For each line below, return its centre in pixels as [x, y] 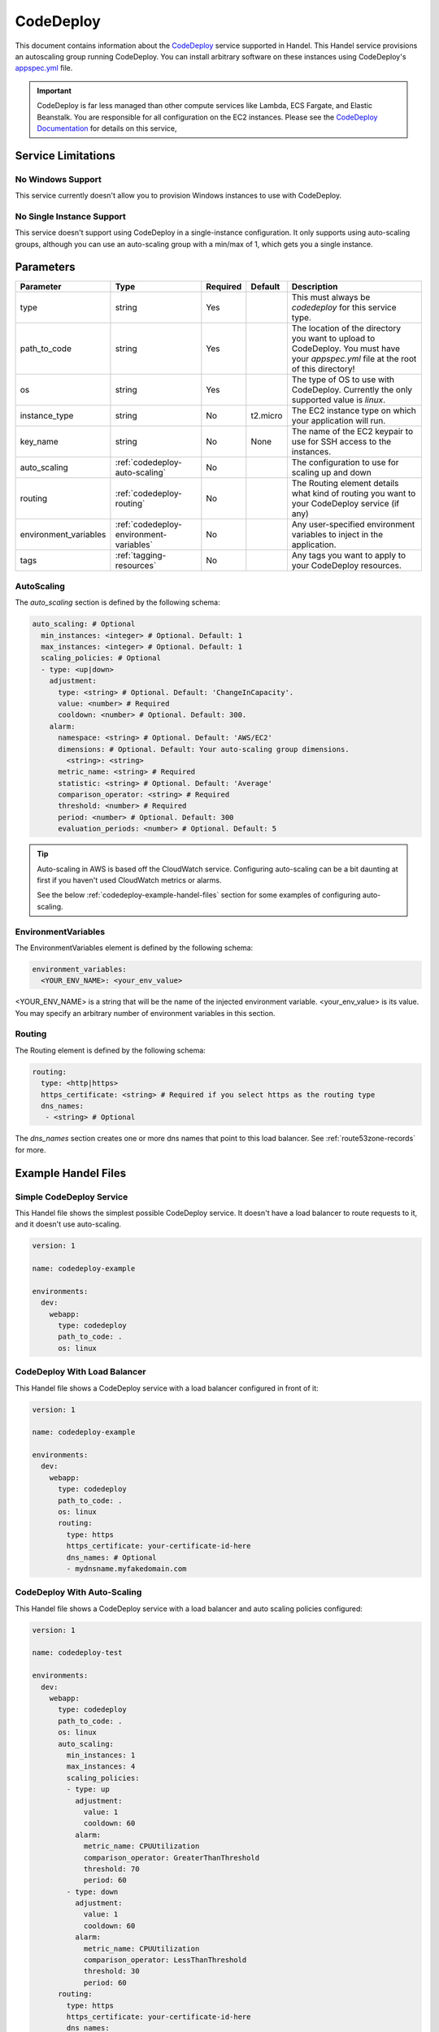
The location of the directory [346, 328]
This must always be [331, 297]
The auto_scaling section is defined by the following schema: [117, 602]
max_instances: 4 [101, 1767]
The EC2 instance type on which [354, 410]
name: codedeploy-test [77, 1653]
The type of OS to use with [343, 380]
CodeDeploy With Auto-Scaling [78, 1592]
